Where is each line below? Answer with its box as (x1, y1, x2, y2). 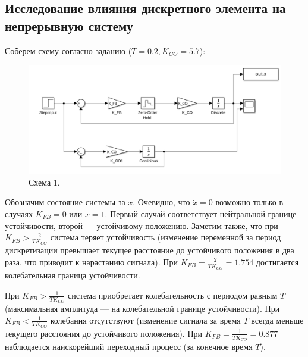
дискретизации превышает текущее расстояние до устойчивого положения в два (5, 244, 294, 256)
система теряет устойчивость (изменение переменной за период (50, 231, 281, 243)
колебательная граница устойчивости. (5, 269, 140, 281)
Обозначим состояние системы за (5, 196, 125, 208)
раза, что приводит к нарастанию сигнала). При (5, 256, 178, 268)
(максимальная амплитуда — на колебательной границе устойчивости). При (5, 302, 280, 315)
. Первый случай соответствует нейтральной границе (105, 207, 297, 220)
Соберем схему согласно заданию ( (5, 44, 132, 57)
